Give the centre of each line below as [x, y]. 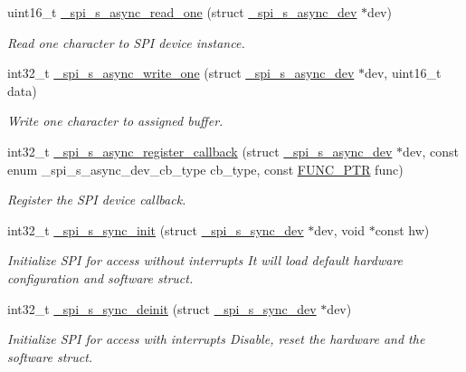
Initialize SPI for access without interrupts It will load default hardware [205, 260]
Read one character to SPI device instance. [126, 42]
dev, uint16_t [403, 73]
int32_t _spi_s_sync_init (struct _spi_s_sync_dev [156, 229]
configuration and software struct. [100, 277]
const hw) [402, 229]
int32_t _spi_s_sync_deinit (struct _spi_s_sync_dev [162, 308]
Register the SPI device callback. [97, 200]
